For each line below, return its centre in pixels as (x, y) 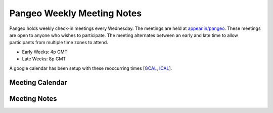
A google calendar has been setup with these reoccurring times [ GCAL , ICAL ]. (91, 68)
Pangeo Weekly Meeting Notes (76, 13)
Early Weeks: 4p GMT (45, 52)
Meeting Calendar (38, 83)
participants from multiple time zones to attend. (59, 43)
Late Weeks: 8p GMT (44, 59)
